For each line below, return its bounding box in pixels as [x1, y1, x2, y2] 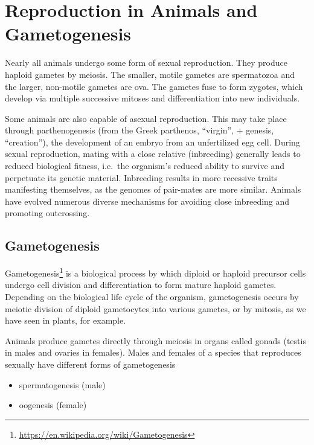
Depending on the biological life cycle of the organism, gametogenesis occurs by [5, 290, 299, 303]
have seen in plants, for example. [5, 314, 126, 327]
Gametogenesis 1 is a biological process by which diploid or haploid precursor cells [5, 265, 306, 279]
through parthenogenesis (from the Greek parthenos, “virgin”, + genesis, [5, 124, 274, 136]
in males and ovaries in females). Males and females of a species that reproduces [5, 346, 301, 359]
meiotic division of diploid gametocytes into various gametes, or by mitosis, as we [5, 302, 306, 315]
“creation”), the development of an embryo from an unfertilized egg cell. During [5, 135, 300, 148]
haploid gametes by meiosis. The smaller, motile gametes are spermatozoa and [5, 68, 295, 80]
